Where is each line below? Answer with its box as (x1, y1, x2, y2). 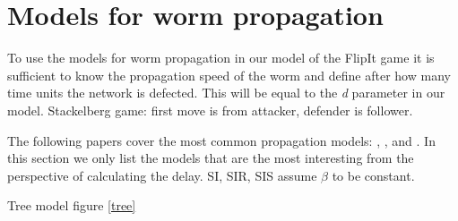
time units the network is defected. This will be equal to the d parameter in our (7, 83, 445, 102)
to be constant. (332, 166, 415, 184)
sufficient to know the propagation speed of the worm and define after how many (7, 65, 451, 84)
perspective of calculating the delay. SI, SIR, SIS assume (7, 166, 317, 184)
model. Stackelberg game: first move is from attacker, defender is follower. (7, 100, 413, 119)
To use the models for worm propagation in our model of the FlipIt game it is (7, 48, 435, 67)
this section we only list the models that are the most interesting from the (7, 149, 414, 167)
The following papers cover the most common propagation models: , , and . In (7, 131, 436, 149)
